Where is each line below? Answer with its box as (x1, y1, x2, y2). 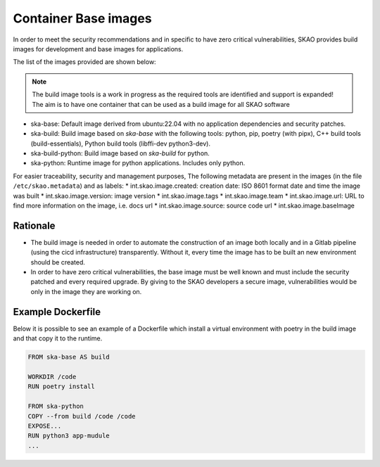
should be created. (30, 257, 86, 267)
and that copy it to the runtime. (13, 334, 103, 343)
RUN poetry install (27, 383, 95, 390)
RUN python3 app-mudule (27, 432, 110, 440)
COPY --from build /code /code (27, 412, 137, 420)
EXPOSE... (27, 422, 62, 430)
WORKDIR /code (27, 373, 77, 380)
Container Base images (13, 11, 152, 26)
